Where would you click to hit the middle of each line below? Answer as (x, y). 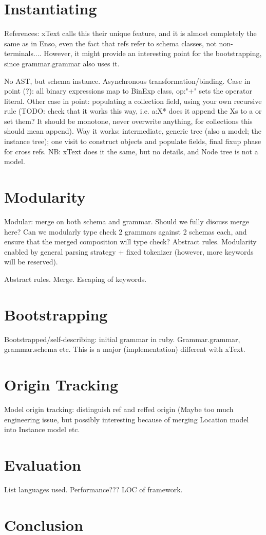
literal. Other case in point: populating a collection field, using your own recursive (133, 101)
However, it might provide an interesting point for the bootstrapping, (153, 53)
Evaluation (43, 464)
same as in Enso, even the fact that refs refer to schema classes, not (110, 43)
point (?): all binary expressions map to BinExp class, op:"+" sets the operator (128, 91)
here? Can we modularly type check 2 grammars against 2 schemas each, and (126, 231)
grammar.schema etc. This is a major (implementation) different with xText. (125, 349)
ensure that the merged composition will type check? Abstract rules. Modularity (130, 242)
